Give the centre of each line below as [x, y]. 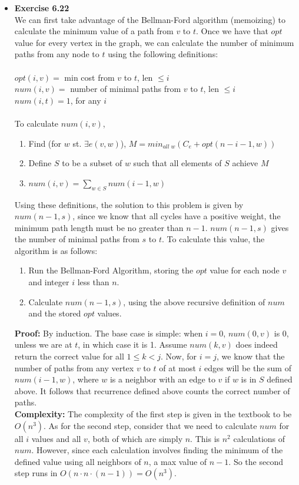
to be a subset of [92, 163]
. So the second [256, 461]
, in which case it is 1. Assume [132, 344]
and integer [49, 282]
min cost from [89, 77]
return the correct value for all [69, 356]
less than [93, 282]
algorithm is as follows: [56, 250]
